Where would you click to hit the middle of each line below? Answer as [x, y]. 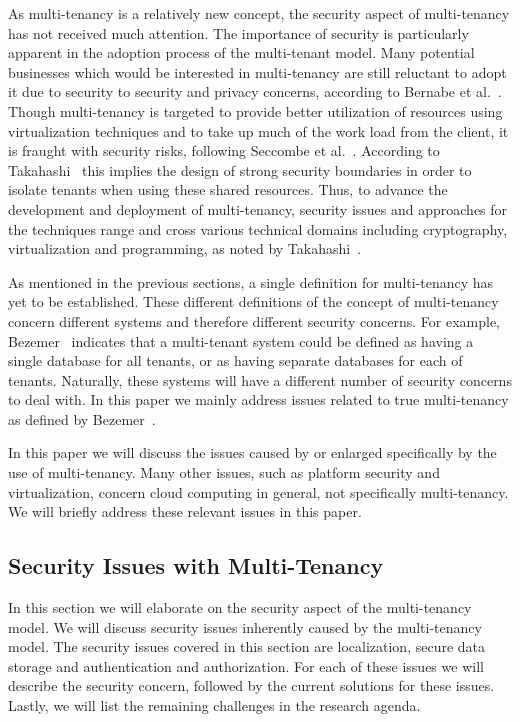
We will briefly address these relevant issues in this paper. [185, 511]
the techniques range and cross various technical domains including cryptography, [258, 228]
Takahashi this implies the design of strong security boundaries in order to [240, 169]
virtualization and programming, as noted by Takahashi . [185, 248]
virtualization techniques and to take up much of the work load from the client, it [258, 130]
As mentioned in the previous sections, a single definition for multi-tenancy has [251, 281]
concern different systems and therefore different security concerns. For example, [254, 320]
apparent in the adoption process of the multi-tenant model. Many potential [241, 52]
